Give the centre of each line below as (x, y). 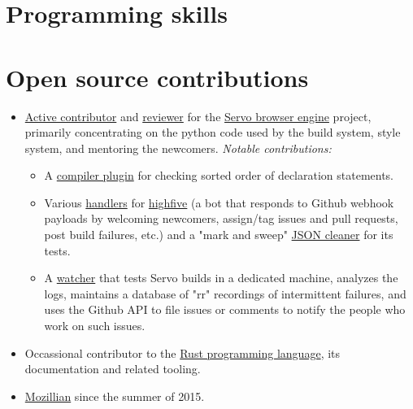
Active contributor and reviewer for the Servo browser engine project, (198, 116)
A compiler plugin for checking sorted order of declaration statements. (219, 175)
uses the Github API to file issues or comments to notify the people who (225, 309)
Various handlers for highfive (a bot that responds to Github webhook (219, 202)
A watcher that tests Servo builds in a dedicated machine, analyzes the (221, 278)
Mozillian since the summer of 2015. (115, 396)
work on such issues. (95, 326)
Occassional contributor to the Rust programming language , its (183, 352)
